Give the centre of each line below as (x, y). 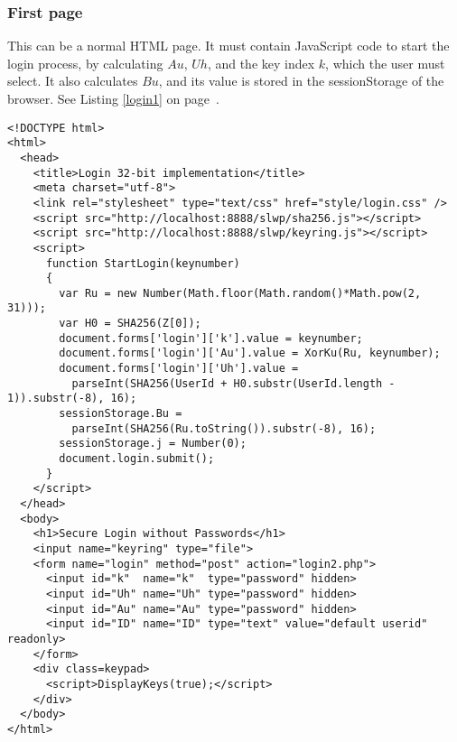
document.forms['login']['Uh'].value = (179, 369)
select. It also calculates (73, 81)
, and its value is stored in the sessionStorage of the (301, 81)
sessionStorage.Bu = (121, 414)
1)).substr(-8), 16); (72, 399)
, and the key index (261, 63)
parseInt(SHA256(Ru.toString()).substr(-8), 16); (224, 428)
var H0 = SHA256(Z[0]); (130, 324)
